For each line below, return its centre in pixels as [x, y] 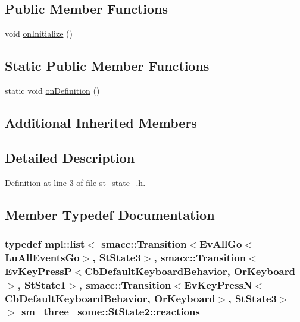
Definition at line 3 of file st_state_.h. [75, 182]
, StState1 [42, 284]
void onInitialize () [39, 34]
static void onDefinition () [52, 90]
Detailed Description [70, 157]
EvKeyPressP [38, 271]
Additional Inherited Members [101, 122]
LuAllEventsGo [42, 257]
